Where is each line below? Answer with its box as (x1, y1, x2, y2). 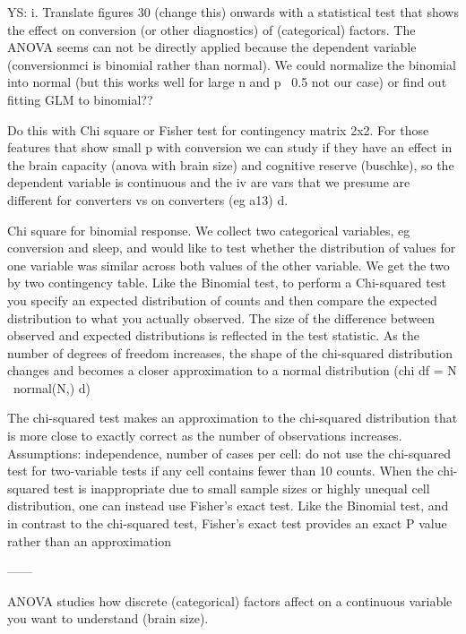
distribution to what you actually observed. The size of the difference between (7, 308, 436, 327)
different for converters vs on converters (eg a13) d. (7, 190, 289, 209)
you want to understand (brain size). (7, 609, 209, 628)
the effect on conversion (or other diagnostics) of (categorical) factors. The (7, 20, 416, 39)
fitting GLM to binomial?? (7, 90, 153, 108)
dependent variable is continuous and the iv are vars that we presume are (7, 173, 410, 192)
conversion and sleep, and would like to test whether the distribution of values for (7, 238, 456, 257)
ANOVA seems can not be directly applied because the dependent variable (7, 38, 417, 56)
